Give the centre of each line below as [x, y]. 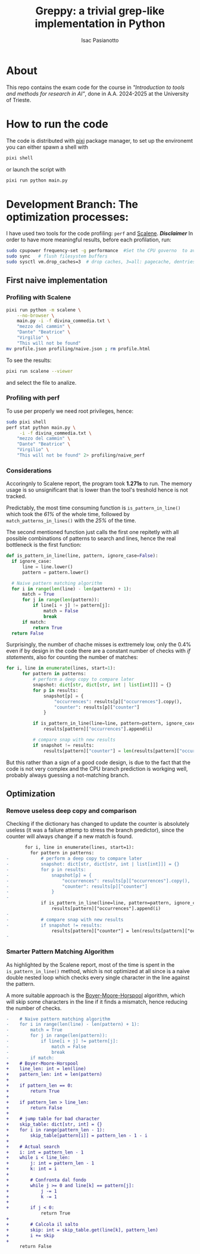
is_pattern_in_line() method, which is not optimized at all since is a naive [98, 971]
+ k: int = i [32, 1169]
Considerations [29, 470]
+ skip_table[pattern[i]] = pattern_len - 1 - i [77, 1135]
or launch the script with [36, 169]
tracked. [16, 496]
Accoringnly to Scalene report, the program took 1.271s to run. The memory [99, 484]
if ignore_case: [32, 562]
